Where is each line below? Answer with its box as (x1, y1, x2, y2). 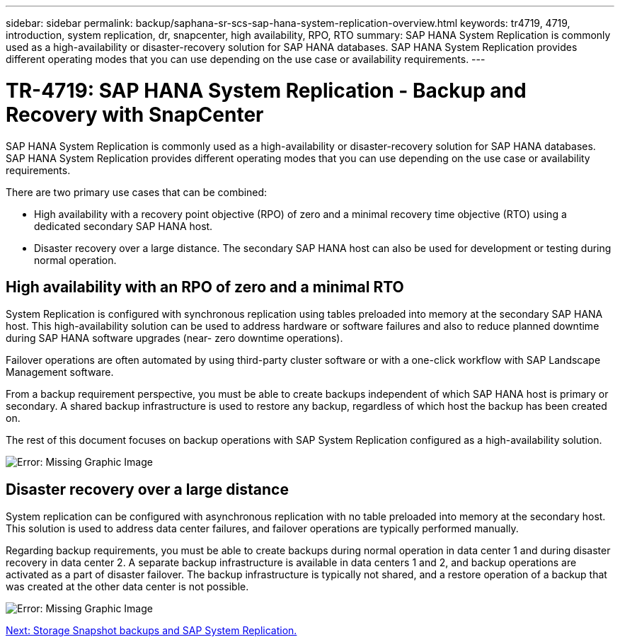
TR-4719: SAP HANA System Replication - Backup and (6, 78, 527, 103)
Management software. (6, 366, 114, 379)
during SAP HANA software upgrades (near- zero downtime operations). (6, 332, 343, 345)
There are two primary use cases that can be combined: (6, 185, 268, 198)
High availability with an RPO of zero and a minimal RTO (6, 277, 404, 296)
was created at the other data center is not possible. (6, 580, 249, 593)
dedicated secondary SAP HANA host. (34, 219, 213, 232)
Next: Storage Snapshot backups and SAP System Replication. (6, 624, 297, 637)
